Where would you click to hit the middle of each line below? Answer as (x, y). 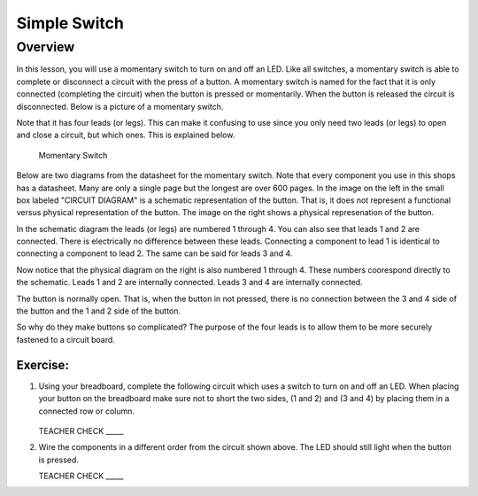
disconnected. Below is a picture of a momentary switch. (120, 106)
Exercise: (43, 364)
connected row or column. (87, 411)
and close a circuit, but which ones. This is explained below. (126, 135)
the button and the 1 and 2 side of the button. (99, 311)
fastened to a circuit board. (66, 339)
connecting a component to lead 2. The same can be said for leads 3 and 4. (154, 253)
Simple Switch (70, 23)
